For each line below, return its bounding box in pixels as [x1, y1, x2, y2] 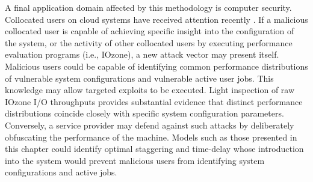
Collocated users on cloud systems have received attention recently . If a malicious [5, 13, 308, 25]
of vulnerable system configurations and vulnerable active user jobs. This [5, 71, 274, 84]
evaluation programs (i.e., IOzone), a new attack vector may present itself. [5, 48, 279, 61]
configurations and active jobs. [5, 166, 117, 178]
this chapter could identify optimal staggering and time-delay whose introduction [5, 142, 304, 155]
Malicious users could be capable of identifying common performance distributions [5, 59, 308, 72]
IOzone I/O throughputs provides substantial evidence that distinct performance [5, 95, 303, 108]
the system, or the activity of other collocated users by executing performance [5, 36, 293, 49]
